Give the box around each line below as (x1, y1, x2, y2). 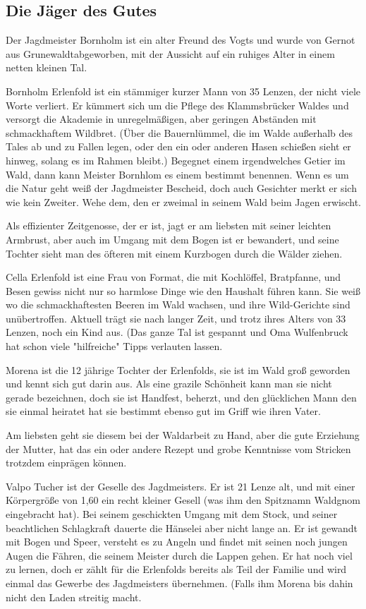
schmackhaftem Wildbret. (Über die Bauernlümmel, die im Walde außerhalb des (6, 125, 353, 140)
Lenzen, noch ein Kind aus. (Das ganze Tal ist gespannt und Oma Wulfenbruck (6, 325, 348, 339)
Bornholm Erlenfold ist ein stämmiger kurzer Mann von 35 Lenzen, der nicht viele (6, 83, 361, 98)
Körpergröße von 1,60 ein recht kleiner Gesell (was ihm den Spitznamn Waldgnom (6, 493, 360, 507)
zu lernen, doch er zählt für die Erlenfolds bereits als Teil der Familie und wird (6, 562, 347, 577)
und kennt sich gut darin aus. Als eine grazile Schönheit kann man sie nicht (6, 376, 332, 391)
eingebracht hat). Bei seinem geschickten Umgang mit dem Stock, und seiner (6, 507, 338, 521)
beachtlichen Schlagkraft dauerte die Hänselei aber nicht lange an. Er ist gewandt (6, 520, 358, 535)
